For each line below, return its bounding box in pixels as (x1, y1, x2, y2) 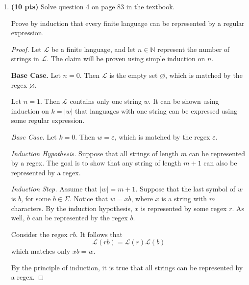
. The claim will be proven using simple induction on (47, 53, 205, 64)
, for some (21, 193, 51, 203)
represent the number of (157, 44, 230, 54)
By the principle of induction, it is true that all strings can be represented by (11, 262, 243, 272)
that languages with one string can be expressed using (75, 105, 237, 116)
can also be (203, 158, 237, 168)
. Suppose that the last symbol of (135, 184, 235, 194)
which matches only (11, 246, 71, 256)
